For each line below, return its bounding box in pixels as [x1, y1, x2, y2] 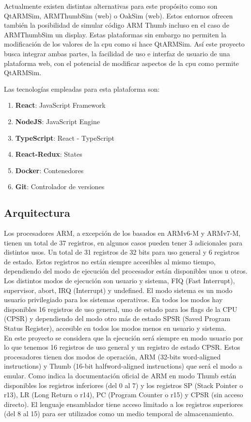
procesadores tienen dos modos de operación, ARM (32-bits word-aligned [4, 351, 221, 361]
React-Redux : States [15, 149, 82, 159]
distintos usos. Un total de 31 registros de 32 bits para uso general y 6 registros [4, 247, 239, 257]
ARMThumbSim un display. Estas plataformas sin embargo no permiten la [4, 29, 227, 39]
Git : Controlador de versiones [15, 181, 105, 192]
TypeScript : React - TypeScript [15, 132, 115, 143]
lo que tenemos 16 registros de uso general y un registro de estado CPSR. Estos [4, 342, 240, 352]
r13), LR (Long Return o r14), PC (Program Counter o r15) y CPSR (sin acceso [4, 390, 243, 400]
